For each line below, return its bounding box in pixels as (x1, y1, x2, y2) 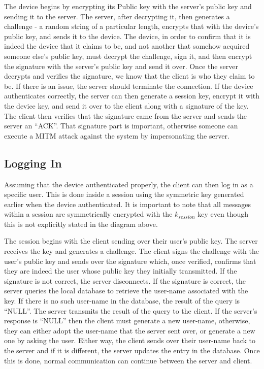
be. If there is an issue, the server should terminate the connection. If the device (4, 80, 253, 91)
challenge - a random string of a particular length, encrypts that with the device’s (4, 21, 259, 31)
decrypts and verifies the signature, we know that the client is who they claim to (4, 71, 255, 81)
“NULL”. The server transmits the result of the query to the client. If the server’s (4, 305, 257, 316)
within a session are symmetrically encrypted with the (4, 209, 173, 219)
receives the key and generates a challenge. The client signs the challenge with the (4, 246, 259, 256)
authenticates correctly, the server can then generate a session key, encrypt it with (4, 90, 260, 101)
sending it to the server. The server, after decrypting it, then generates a (4, 11, 230, 21)
